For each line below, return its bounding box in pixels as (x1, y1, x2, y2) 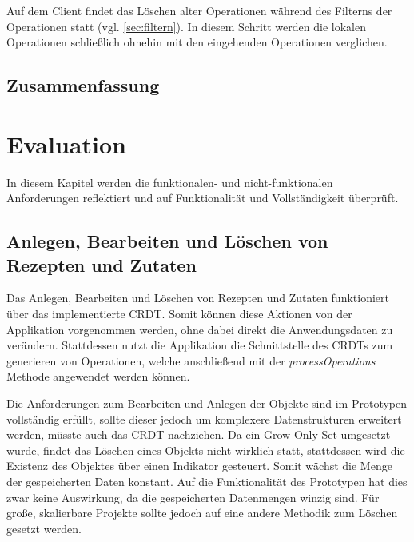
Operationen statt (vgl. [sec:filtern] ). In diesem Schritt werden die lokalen (6, 18, 366, 34)
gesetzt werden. (6, 520, 82, 536)
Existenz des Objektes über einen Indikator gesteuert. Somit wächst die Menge (6, 457, 392, 474)
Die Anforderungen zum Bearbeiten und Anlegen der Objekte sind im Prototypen (6, 395, 408, 412)
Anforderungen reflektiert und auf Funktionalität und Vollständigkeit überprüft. (6, 189, 399, 206)
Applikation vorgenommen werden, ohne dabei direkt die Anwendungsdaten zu (6, 321, 393, 337)
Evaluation (6, 127, 126, 160)
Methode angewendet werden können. (6, 368, 190, 385)
